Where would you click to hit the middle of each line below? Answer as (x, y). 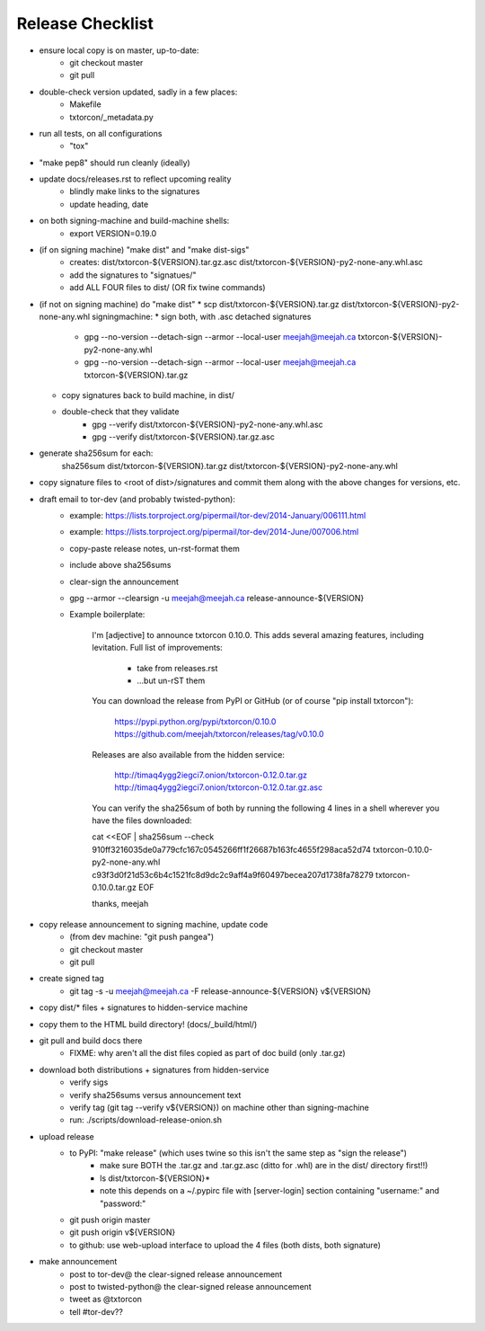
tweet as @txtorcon (106, 1300)
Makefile (86, 104)
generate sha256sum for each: (96, 453)
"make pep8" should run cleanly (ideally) (115, 163)
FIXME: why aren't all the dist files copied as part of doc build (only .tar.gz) (207, 1053)
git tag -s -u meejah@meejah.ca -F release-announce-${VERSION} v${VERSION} (220, 991)
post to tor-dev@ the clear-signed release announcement (176, 1274)
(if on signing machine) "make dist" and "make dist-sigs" (144, 250)
